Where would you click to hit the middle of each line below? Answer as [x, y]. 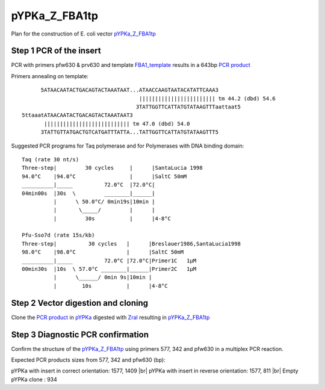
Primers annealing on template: [50, 76]
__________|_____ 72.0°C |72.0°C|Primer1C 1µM [109, 261]
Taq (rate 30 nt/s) [51, 159]
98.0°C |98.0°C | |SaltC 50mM [103, 252]
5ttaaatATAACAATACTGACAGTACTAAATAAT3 [78, 115]
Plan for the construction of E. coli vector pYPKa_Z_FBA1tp [84, 34]
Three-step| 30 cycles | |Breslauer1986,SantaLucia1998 [131, 243]
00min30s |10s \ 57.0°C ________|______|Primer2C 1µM [109, 269]
